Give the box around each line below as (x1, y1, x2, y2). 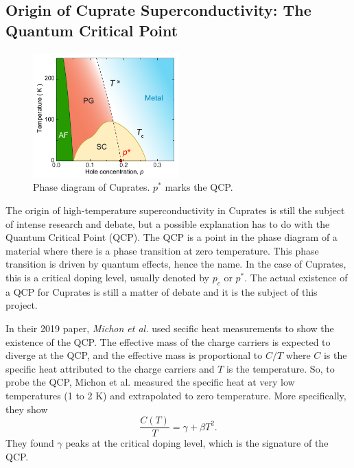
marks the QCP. (165, 180, 233, 194)
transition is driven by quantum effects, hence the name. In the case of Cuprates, (5, 257, 346, 271)
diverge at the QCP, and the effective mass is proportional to (5, 348, 263, 362)
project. (5, 298, 38, 312)
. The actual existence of (244, 270, 348, 284)
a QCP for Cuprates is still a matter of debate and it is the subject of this (5, 284, 318, 299)
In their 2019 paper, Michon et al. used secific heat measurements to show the (5, 320, 334, 335)
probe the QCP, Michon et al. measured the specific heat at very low (5, 375, 295, 389)
